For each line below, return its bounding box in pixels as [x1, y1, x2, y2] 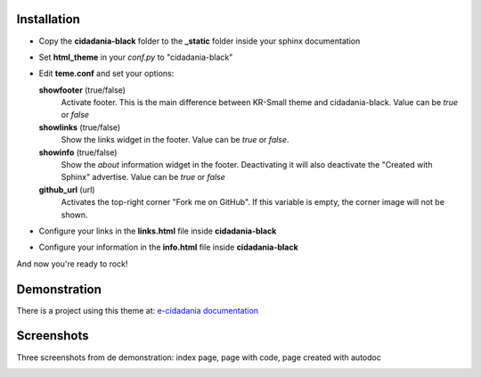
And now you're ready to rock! [16, 258, 128, 269]
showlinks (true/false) [38, 121, 121, 133]
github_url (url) [38, 184, 95, 195]
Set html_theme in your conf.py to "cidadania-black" [38, 52, 233, 62]
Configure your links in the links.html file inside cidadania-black [38, 225, 277, 236]
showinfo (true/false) [38, 147, 118, 158]
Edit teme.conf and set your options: [38, 68, 175, 79]
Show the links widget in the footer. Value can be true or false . [61, 135, 289, 145]
